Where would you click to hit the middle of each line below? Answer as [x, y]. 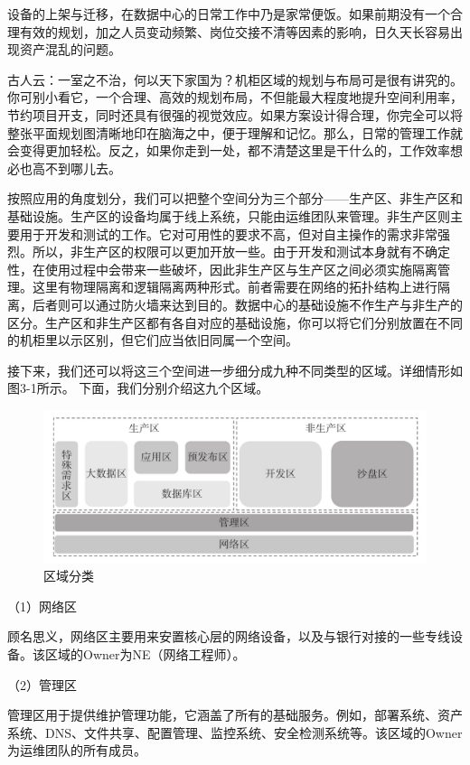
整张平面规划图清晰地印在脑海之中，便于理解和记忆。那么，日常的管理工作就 [235, 132]
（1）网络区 [42, 606]
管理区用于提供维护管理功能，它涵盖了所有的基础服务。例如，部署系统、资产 [235, 715]
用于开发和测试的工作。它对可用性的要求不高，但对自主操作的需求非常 [228, 233]
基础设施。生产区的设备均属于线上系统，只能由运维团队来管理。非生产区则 [229, 215]
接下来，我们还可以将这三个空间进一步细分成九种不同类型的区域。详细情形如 [235, 370]
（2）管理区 [42, 684]
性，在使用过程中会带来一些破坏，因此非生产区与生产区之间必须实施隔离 [222, 269]
